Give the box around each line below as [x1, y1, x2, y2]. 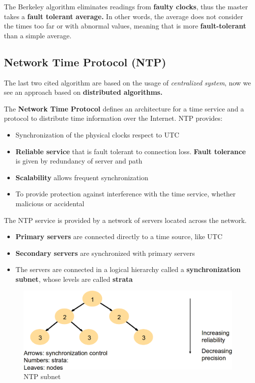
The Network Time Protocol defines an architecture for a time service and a [4, 103, 244, 113]
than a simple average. [4, 30, 72, 40]
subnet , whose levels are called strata [15, 274, 133, 284]
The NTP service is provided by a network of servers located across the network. [4, 215, 247, 225]
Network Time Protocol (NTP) [4, 54, 167, 69]
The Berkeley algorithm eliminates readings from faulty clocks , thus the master [4, 1, 248, 11]
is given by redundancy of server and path [15, 156, 142, 166]
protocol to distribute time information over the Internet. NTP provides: [4, 113, 223, 123]
